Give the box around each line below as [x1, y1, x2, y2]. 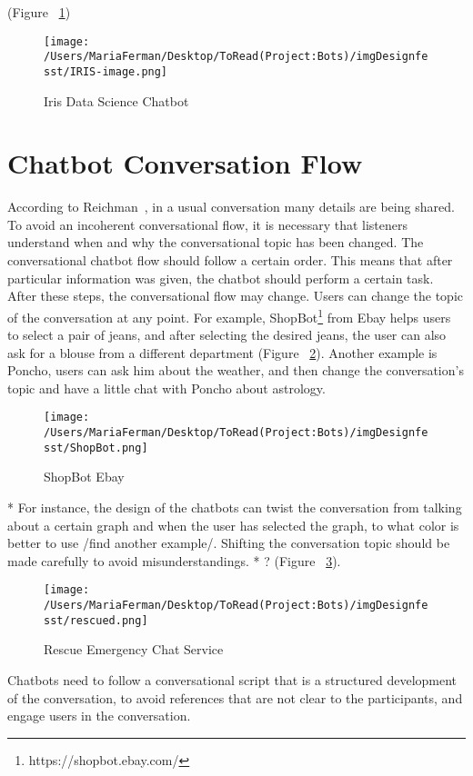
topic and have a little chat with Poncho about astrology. [7, 378, 326, 397]
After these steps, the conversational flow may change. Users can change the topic [7, 286, 464, 305]
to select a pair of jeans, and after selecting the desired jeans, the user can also [7, 325, 447, 344]
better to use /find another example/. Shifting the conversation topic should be [7, 533, 450, 552]
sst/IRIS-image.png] [44, 65, 168, 78]
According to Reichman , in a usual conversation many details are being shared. [7, 197, 455, 216]
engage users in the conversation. [7, 706, 191, 725]
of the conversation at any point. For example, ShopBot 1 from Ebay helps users [7, 304, 451, 326]
